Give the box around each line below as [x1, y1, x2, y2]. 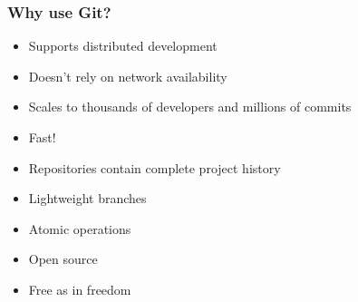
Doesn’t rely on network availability [28, 66, 227, 85]
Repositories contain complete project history [28, 158, 281, 177]
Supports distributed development [28, 36, 218, 55]
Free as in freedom [28, 279, 131, 298]
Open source [28, 249, 98, 268]
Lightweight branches [28, 189, 147, 208]
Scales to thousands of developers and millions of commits [28, 97, 352, 116]
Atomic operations [28, 219, 131, 238]
